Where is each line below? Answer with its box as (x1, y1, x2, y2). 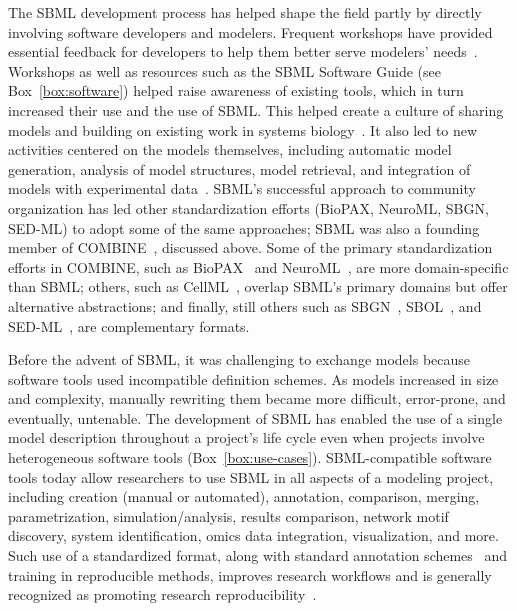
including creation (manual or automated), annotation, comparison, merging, (8, 486, 480, 507)
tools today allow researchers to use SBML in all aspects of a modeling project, (8, 466, 494, 487)
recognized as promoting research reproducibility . (8, 584, 317, 605)
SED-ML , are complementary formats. (8, 315, 250, 336)
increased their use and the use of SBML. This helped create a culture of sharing (8, 99, 504, 120)
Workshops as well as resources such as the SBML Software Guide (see (8, 60, 441, 81)
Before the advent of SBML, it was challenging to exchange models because (8, 349, 471, 370)
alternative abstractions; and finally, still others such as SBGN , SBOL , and (8, 295, 482, 316)
